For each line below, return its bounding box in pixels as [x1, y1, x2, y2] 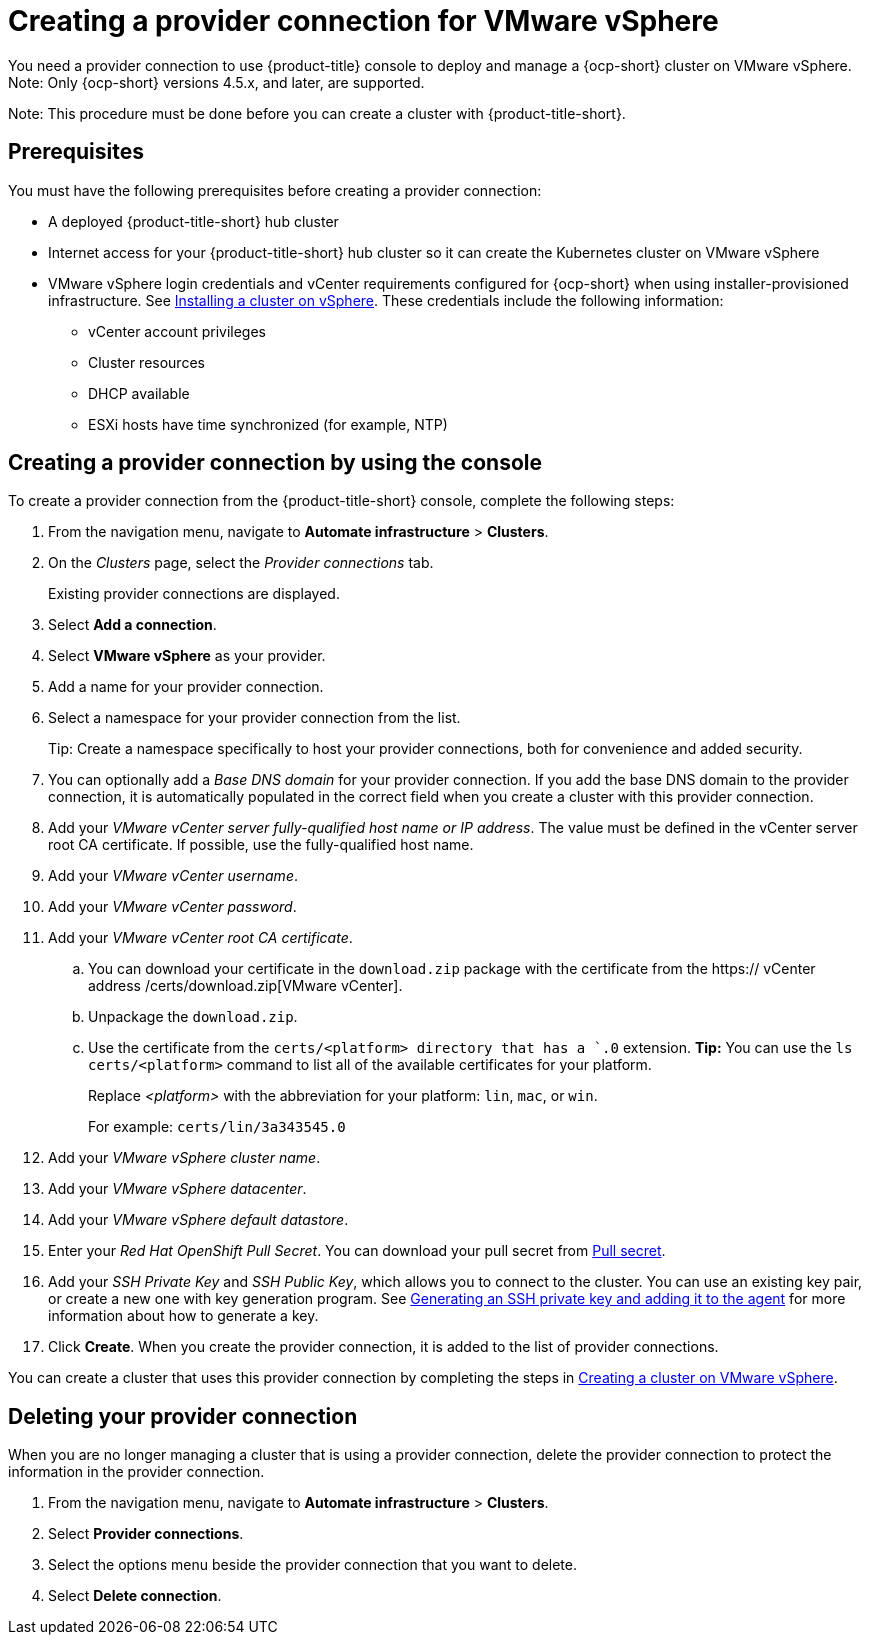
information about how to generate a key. [48, 1307, 319, 1325]
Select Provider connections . [48, 1525, 244, 1543]
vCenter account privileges [88, 322, 266, 340]
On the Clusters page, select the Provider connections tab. [48, 554, 434, 572]
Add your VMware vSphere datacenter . [48, 1180, 307, 1198]
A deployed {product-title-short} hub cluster [48, 212, 339, 230]
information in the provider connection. [8, 1463, 265, 1481]
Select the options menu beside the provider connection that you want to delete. [48, 1556, 578, 1574]
